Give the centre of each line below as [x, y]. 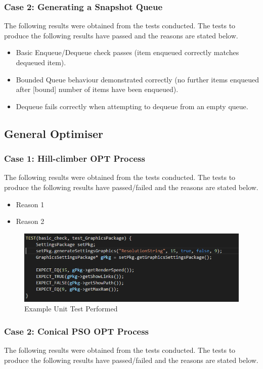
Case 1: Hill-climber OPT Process [75, 158]
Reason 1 [30, 204]
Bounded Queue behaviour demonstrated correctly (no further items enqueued [137, 79]
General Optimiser [54, 133]
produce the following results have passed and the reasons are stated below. [121, 35]
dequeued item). [41, 62]
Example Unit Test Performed [71, 309]
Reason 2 [30, 221]
